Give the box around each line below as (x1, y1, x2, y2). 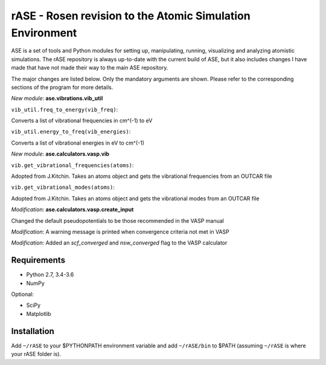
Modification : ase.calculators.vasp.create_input (11, 206, 134, 213)
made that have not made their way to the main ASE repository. (11, 64, 168, 71)
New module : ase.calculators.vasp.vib (11, 150, 110, 157)
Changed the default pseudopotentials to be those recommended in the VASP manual (11, 217, 225, 224)
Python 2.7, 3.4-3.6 (26, 271, 74, 278)
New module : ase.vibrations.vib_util (11, 94, 103, 102)
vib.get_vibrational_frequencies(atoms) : (11, 161, 134, 169)
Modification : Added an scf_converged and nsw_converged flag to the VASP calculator (11, 239, 228, 246)
